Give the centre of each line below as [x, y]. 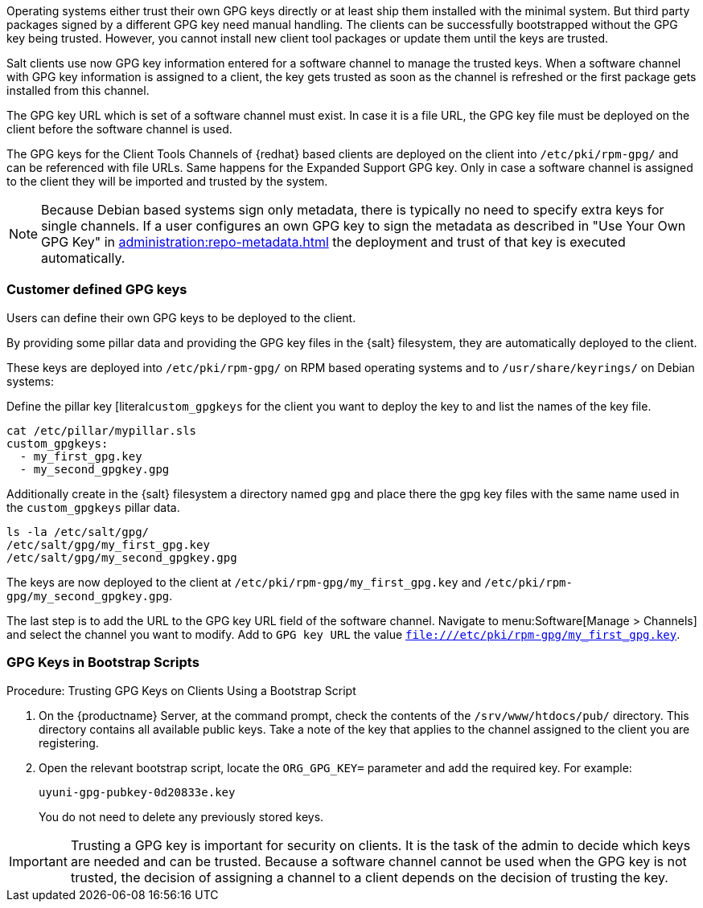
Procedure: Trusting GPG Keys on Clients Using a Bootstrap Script [181, 690]
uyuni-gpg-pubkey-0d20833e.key [137, 792]
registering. [69, 742]
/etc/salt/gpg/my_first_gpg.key [108, 544]
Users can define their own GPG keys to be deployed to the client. [181, 317]
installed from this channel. [78, 90]
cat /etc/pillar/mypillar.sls [102, 430]
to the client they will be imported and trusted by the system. [167, 181]
